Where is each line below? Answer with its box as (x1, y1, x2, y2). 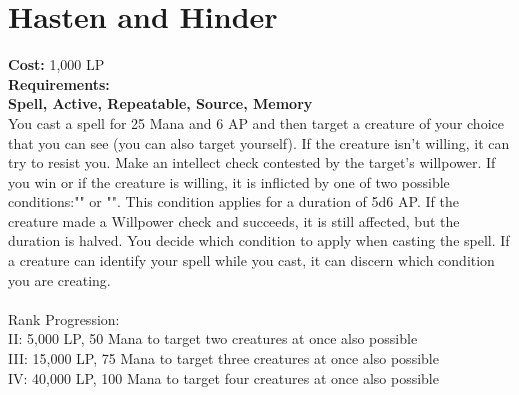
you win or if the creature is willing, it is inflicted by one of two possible (8, 171, 450, 192)
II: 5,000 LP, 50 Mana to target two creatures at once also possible (8, 328, 418, 349)
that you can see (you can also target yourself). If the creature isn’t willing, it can (8, 132, 510, 153)
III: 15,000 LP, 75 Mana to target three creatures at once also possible (8, 348, 439, 369)
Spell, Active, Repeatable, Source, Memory (8, 93, 313, 114)
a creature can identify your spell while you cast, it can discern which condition (8, 250, 495, 271)
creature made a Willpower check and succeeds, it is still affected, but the (8, 210, 460, 231)
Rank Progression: (8, 308, 120, 329)
